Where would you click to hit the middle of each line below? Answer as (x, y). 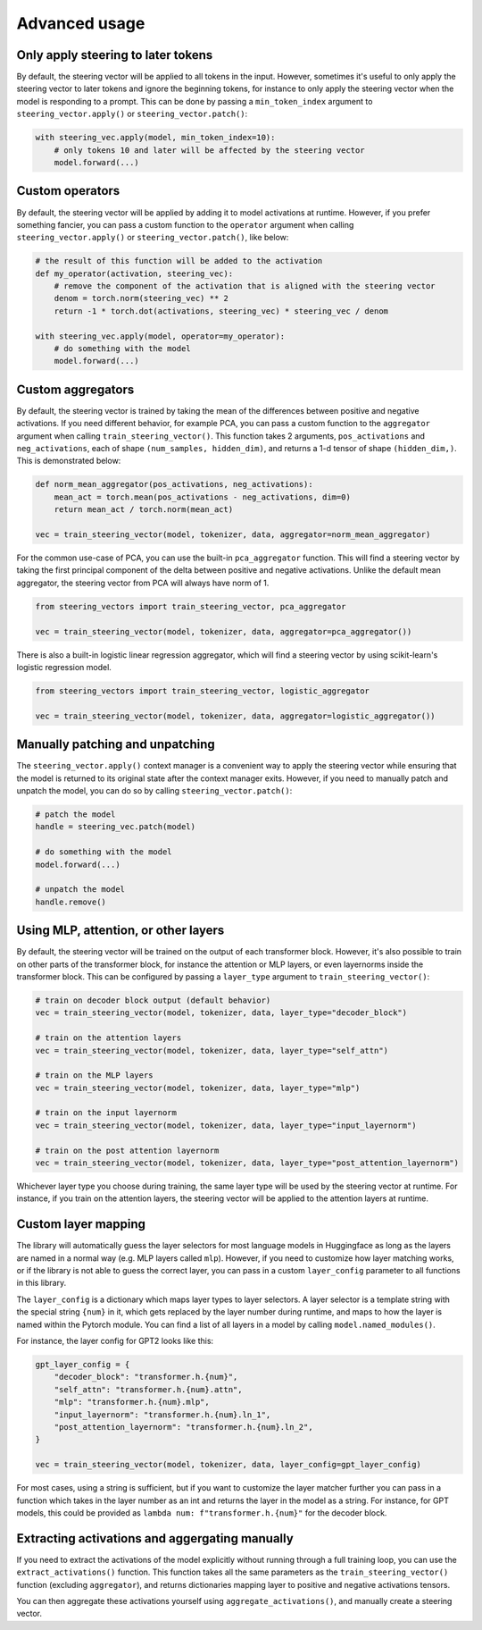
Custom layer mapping (81, 1224)
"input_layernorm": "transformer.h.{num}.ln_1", (162, 1415)
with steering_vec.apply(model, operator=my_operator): (160, 336)
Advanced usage (81, 23)
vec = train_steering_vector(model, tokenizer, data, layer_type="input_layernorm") (226, 1125)
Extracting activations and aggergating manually (155, 1538)
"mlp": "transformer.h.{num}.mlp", (132, 1402)
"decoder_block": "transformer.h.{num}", (146, 1377)
